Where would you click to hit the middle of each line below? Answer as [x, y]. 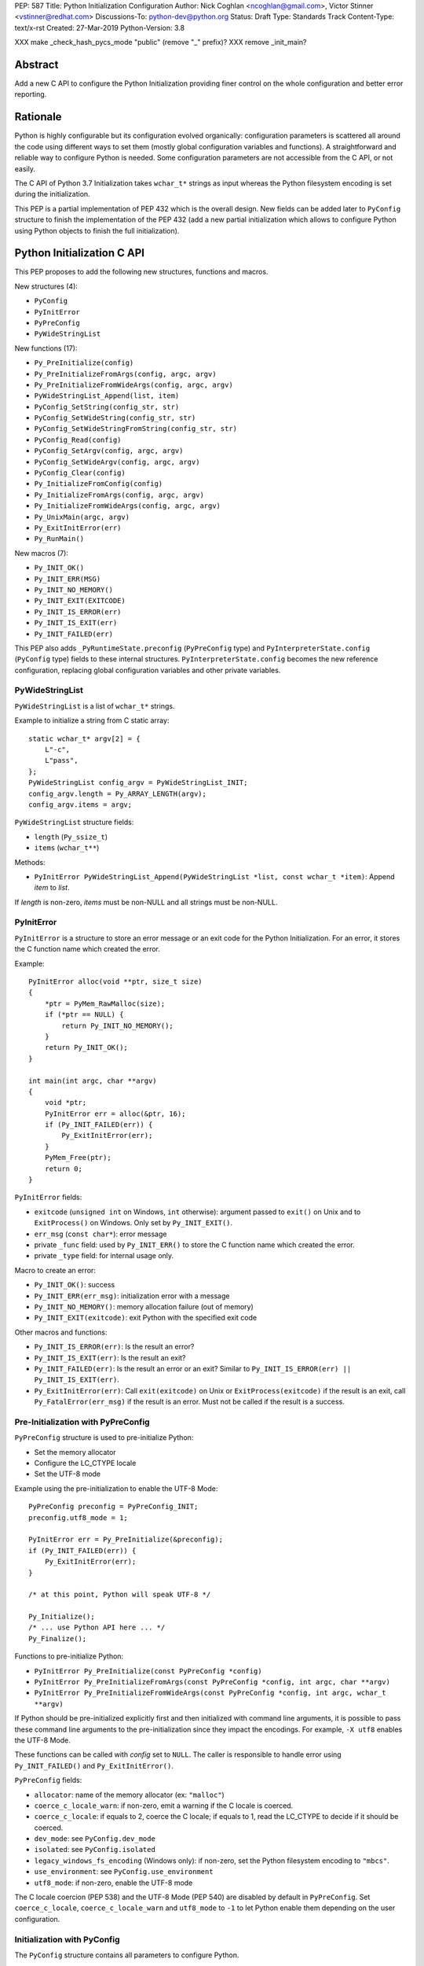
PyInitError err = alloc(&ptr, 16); [115, 1114]
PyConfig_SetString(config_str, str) [107, 407]
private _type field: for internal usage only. [104, 1256]
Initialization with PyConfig [67, 1939]
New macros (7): [41, 553]
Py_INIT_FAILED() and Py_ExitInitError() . [94, 1765]
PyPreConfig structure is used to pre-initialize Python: [104, 1438]
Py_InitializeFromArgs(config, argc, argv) [119, 495]
